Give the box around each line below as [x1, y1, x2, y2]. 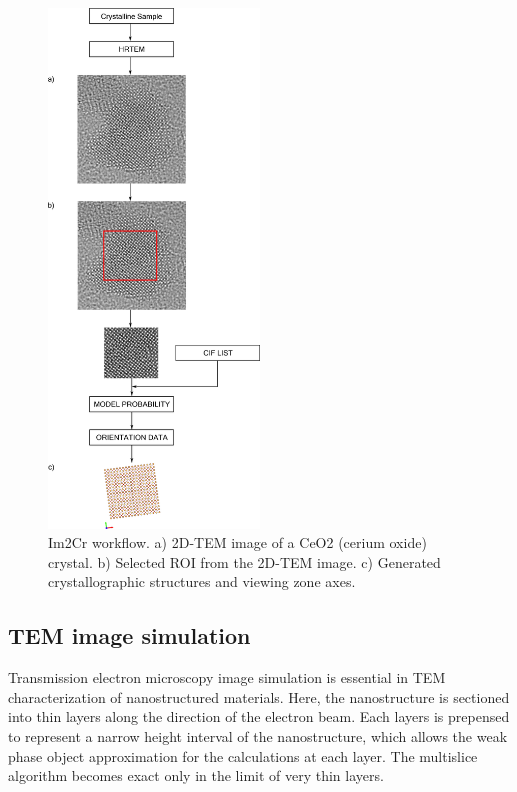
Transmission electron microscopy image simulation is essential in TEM [8, 667, 446, 688]
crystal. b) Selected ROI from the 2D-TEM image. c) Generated [48, 551, 441, 572]
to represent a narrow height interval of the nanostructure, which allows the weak [8, 725, 508, 746]
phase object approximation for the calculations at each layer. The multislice [8, 745, 478, 766]
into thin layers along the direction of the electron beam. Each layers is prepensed [8, 706, 510, 727]
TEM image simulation [8, 620, 251, 651]
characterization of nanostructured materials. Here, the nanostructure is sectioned [8, 686, 510, 707]
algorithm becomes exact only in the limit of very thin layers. [8, 765, 384, 786]
